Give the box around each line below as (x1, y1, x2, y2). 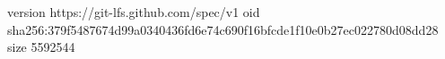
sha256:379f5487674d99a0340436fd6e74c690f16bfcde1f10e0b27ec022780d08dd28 (7, 20, 439, 38)
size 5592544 (7, 38, 75, 56)
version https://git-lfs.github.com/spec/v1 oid (7, 3, 260, 21)
